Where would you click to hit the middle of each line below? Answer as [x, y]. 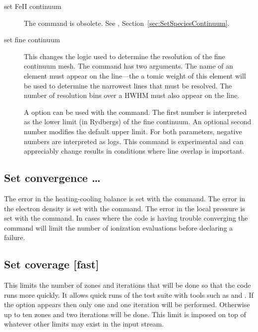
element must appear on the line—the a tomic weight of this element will [135, 75]
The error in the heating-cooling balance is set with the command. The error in [125, 198]
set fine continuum [32, 40]
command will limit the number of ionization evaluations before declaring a [119, 227]
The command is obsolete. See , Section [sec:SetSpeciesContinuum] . [127, 23]
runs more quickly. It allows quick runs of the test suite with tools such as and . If [129, 294]
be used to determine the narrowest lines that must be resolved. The [128, 85]
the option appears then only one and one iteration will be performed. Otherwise [127, 304]
